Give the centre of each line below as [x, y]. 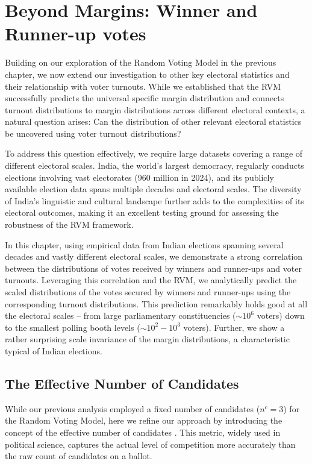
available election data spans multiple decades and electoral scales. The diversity [153, 189]
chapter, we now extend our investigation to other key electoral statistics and [147, 74]
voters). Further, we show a [234, 327]
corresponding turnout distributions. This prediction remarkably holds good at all [156, 303]
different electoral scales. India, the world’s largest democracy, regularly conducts [154, 165]
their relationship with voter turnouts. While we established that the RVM [143, 86]
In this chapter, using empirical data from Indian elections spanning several [144, 244]
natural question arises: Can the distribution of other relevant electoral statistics [153, 121]
